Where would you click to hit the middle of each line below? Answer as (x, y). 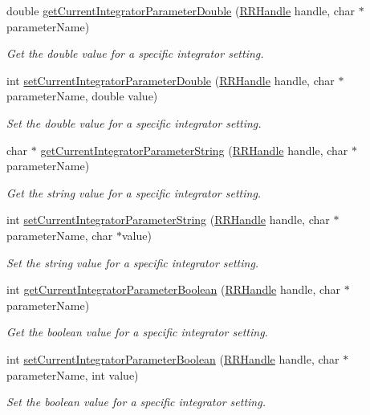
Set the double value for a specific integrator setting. (134, 122)
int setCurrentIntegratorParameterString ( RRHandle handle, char (168, 220)
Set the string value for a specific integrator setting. (133, 262)
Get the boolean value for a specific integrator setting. (137, 332)
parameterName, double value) (82, 96)
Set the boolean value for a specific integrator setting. (136, 402)
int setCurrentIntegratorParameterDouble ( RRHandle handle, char (171, 80)
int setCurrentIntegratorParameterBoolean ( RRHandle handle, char (173, 358)
